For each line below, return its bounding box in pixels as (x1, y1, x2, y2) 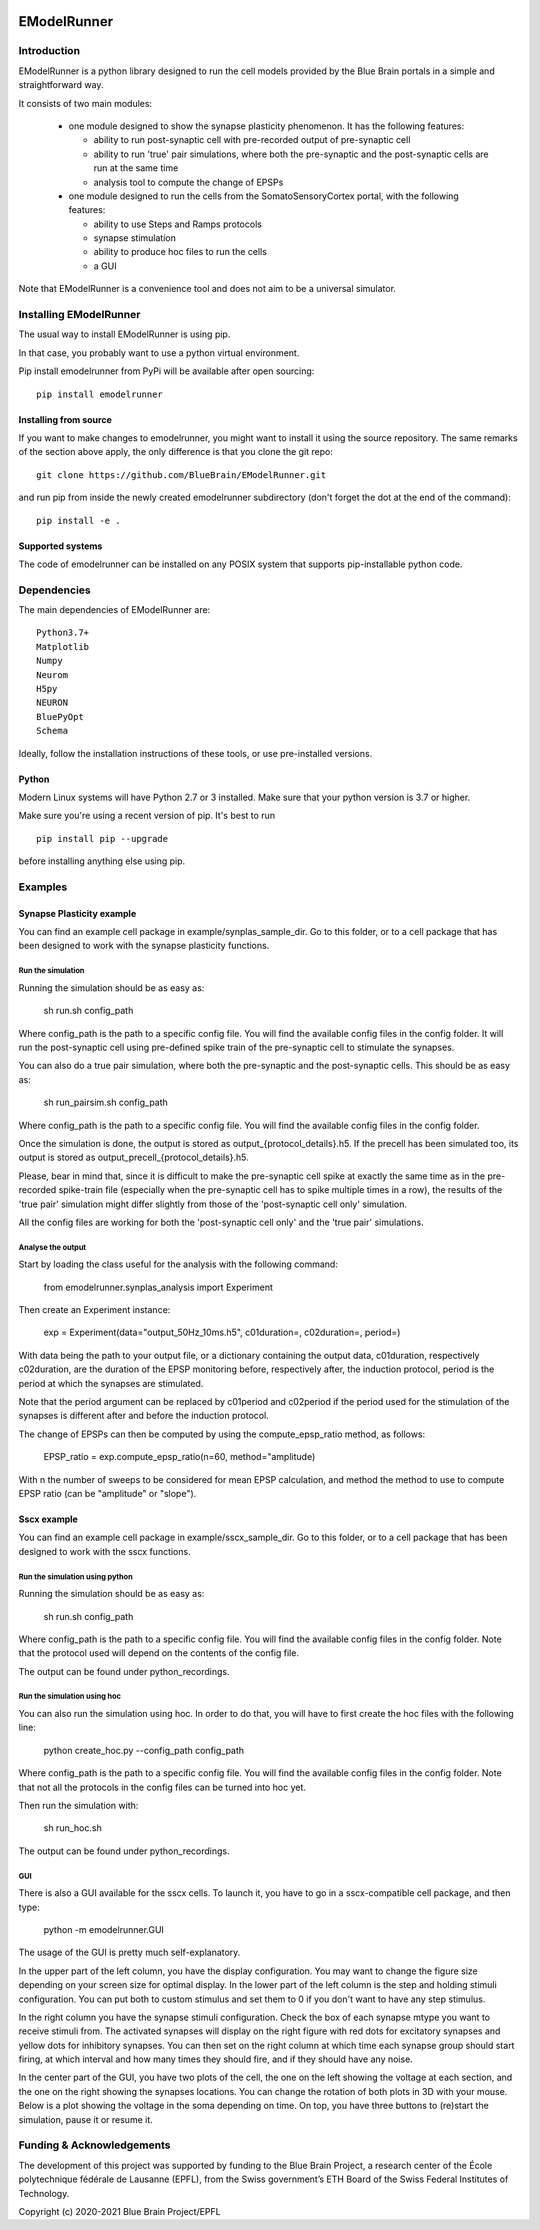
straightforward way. (18, 79, 104, 91)
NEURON (36, 697, 69, 709)
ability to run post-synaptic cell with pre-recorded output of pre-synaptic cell (93, 134, 411, 146)
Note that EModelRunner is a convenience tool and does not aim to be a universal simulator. (18, 283, 397, 295)
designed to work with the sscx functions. (18, 1545, 191, 1557)
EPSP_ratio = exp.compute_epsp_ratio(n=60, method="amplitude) (43, 1451, 316, 1463)
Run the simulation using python (18, 1571, 134, 1582)
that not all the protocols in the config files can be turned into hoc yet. (18, 1781, 307, 1793)
